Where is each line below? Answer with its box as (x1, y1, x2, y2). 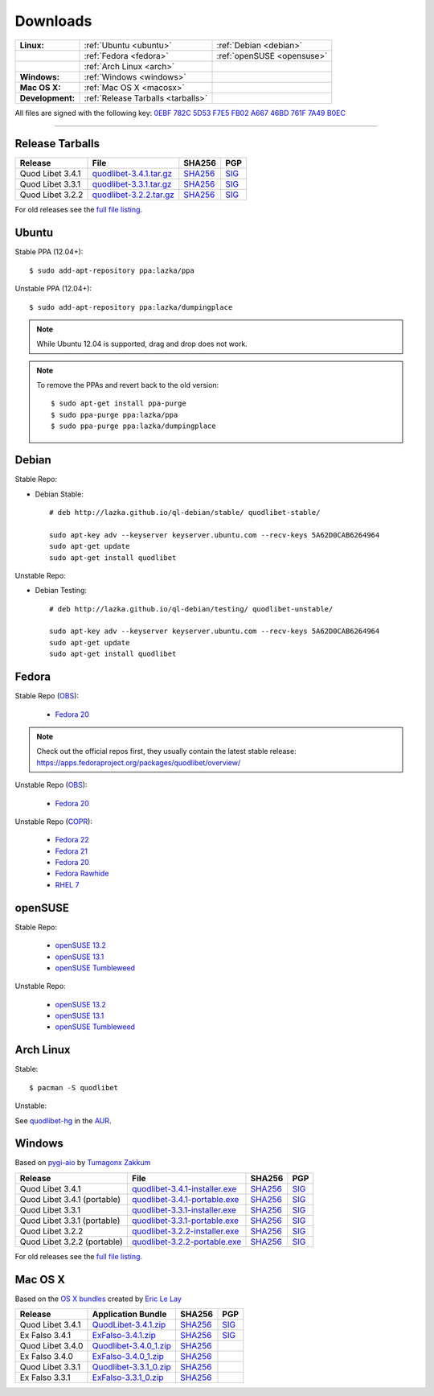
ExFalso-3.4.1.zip (92, 1330, 157, 1341)
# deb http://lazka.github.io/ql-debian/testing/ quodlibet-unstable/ (49, 604, 334, 613)
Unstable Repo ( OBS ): (14, 780, 88, 790)
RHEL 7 (55, 879, 80, 889)
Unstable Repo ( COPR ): (14, 817, 92, 826)
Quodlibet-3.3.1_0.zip (92, 1361, 172, 1373)
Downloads (14, 12, 92, 30)
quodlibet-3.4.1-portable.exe (131, 1193, 240, 1205)
